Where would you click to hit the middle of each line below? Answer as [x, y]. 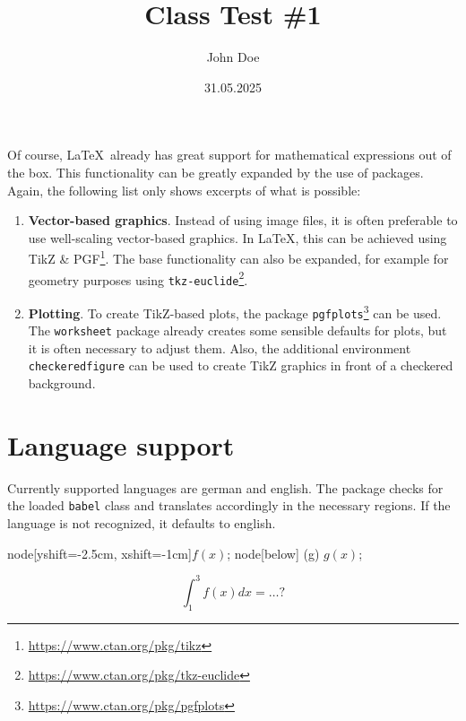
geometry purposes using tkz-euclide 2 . [138, 278]
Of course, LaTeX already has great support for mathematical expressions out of [229, 155]
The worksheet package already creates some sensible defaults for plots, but [237, 330]
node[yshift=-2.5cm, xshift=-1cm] [99, 553]
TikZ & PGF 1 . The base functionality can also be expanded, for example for [238, 257]
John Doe [233, 57]
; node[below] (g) [273, 553]
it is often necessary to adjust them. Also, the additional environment [220, 347]
